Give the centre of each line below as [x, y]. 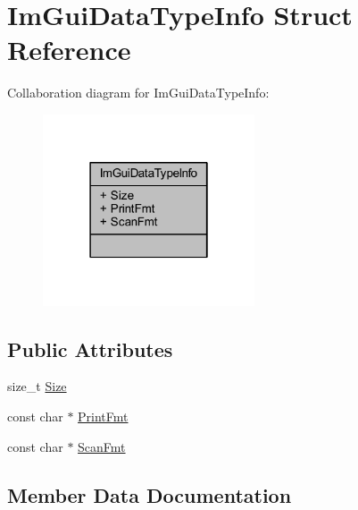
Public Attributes [90, 348]
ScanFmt [102, 446]
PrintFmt [103, 416]
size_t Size [37, 386]
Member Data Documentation [150, 494]
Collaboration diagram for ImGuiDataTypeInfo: [138, 93]
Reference [69, 50]
